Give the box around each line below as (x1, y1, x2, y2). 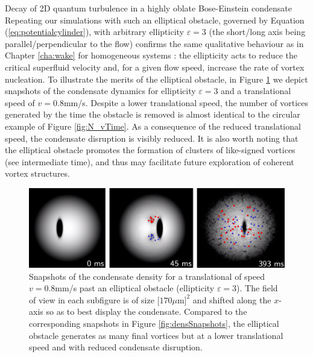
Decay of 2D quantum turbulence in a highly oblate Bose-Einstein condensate (5, 2, 292, 14)
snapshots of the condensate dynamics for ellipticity (5, 84, 196, 97)
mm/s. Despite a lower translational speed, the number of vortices (63, 96, 309, 109)
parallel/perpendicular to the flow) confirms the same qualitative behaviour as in (5, 37, 304, 49)
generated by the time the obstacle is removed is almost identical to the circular (5, 108, 300, 121)
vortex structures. (5, 167, 70, 180)
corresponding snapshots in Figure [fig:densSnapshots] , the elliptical (29, 317, 279, 329)
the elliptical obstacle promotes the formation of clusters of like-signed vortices (5, 144, 296, 156)
